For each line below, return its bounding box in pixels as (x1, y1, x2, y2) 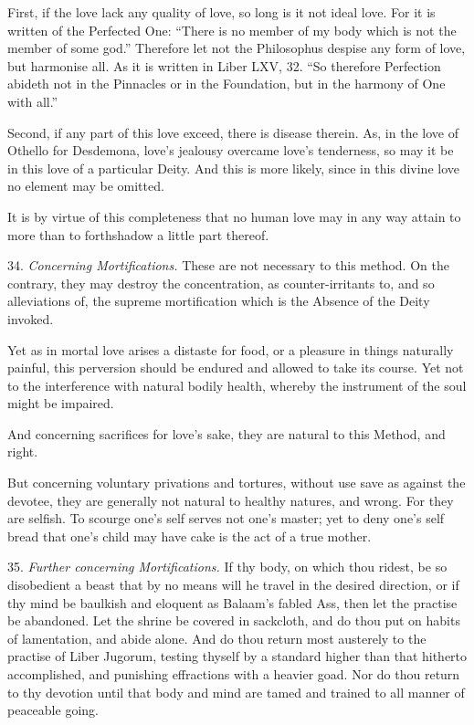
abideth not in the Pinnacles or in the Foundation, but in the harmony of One (7, 74, 446, 93)
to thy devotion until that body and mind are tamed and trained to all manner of (7, 682, 465, 701)
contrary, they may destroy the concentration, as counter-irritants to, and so (7, 273, 435, 292)
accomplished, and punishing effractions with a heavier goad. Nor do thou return (7, 665, 460, 683)
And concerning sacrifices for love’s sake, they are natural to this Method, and (7, 424, 446, 443)
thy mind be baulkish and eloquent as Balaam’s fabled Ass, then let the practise (7, 593, 458, 612)
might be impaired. (7, 394, 114, 413)
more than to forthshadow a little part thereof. (7, 225, 269, 244)
